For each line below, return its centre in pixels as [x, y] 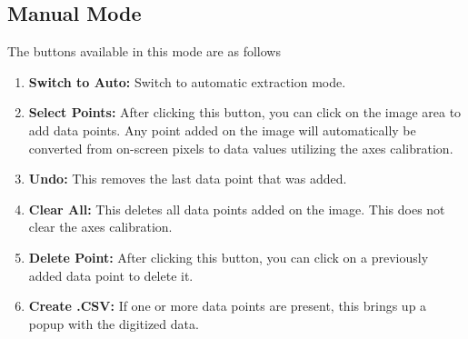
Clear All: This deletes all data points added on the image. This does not [237, 209]
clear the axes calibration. [100, 227]
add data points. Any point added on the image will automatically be [222, 130]
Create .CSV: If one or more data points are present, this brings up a [228, 306]
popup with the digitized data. [114, 323]
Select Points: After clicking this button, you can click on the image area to [245, 112]
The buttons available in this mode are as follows [144, 51]
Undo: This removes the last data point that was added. [188, 179]
